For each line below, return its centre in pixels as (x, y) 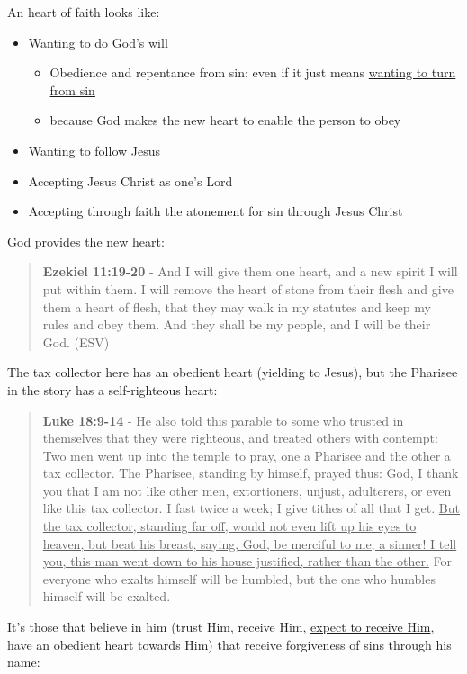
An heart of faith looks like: (84, 12)
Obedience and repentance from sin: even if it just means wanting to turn (253, 72)
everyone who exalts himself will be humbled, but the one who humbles (239, 578)
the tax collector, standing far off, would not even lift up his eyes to (229, 526)
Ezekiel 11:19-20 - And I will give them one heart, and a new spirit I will (250, 271)
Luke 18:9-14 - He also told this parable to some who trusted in (223, 420)
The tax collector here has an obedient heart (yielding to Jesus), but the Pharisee (233, 372)
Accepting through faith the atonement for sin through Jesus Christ (216, 211)
